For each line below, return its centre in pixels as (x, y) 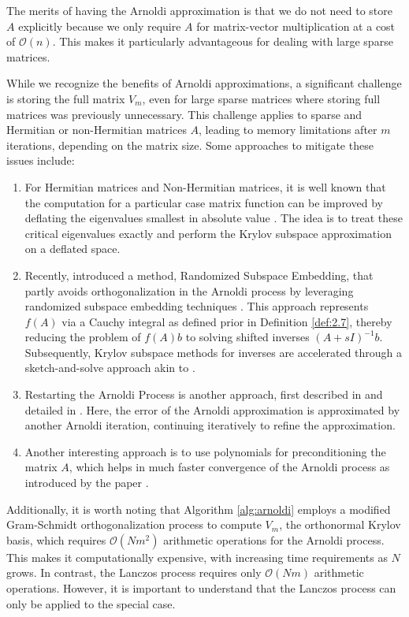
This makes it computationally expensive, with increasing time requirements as (197, 557)
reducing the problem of (83, 337)
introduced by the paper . (87, 483)
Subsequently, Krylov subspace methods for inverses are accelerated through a (214, 352)
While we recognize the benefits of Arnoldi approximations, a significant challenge (204, 83)
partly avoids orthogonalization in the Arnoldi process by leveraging (189, 290)
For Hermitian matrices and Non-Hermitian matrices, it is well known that (205, 186)
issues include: (41, 160)
